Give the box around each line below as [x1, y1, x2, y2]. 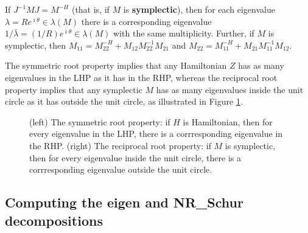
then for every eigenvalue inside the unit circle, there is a [29, 151, 241, 164]
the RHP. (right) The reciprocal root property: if [29, 139, 211, 151]
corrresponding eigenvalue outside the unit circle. [29, 163, 212, 176]
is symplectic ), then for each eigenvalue [123, 3, 275, 15]
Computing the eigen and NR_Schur [5, 193, 243, 212]
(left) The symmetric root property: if [29, 115, 170, 128]
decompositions [5, 210, 103, 229]
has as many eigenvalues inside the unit [156, 83, 304, 96]
